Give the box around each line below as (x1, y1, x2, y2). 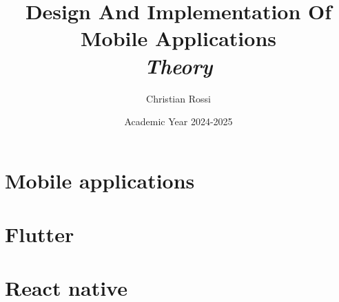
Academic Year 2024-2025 (124, 114, 233, 129)
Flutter (5, 220, 74, 248)
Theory (144, 51, 213, 80)
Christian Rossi (146, 91, 211, 105)
